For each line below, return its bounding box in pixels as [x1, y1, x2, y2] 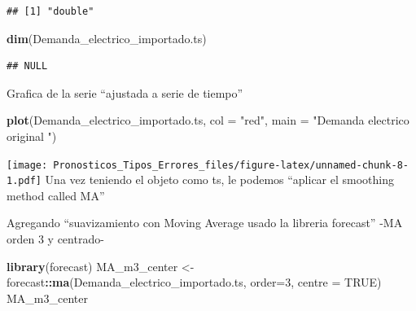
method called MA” [7, 186, 105, 204]
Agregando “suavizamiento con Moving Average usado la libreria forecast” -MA [7, 214, 403, 231]
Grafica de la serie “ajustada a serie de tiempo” [7, 84, 243, 101]
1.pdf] [7, 175, 42, 187]
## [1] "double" [7, 6, 94, 17]
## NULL [7, 60, 48, 72]
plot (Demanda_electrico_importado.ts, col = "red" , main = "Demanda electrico [7, 112, 409, 129]
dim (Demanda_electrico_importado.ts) [7, 29, 207, 46]
